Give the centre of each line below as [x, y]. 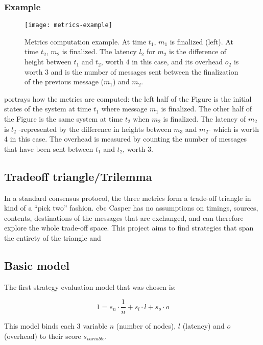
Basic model [37, 265]
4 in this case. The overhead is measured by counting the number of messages [126, 139]
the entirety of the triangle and [53, 237]
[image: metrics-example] [68, 25]
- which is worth [234, 129]
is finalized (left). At [201, 41]
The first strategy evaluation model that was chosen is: [90, 286]
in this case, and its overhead [177, 62]
